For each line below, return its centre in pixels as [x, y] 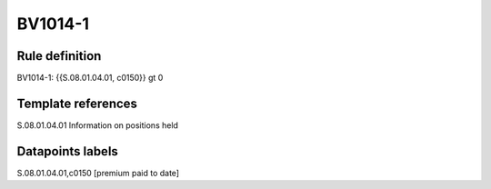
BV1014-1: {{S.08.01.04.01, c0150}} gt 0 [90, 78]
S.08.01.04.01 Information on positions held [98, 125]
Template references [77, 103]
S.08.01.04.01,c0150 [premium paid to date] [98, 173]
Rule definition [59, 56]
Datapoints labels [67, 151]
